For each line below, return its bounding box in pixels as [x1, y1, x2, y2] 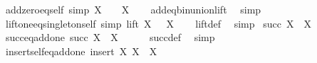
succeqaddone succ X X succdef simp [5, 30, 215, 45]
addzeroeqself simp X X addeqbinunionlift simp [5, 2, 261, 16]
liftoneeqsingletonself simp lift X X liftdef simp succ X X [5, 16, 311, 30]
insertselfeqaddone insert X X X [5, 43, 157, 58]
